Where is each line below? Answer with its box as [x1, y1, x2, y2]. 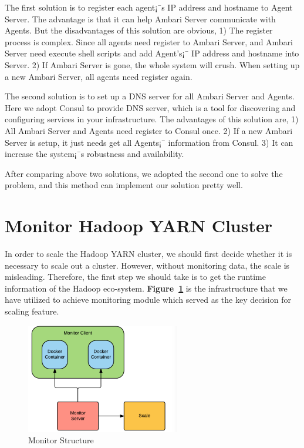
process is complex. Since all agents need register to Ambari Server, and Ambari [5, 35, 293, 48]
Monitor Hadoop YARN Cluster [5, 213, 272, 238]
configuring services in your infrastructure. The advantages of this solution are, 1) [5, 113, 299, 125]
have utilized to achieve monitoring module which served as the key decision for [5, 293, 291, 306]
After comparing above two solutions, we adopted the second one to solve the [5, 167, 283, 179]
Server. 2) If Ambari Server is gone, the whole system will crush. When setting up [5, 58, 300, 71]
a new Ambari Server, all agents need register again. [5, 70, 192, 82]
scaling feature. [5, 305, 59, 317]
